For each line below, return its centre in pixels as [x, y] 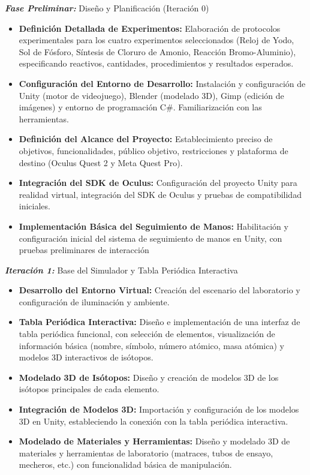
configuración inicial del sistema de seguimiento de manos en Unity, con [151, 238]
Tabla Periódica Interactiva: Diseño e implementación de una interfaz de [159, 322]
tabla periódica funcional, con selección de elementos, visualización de [147, 334]
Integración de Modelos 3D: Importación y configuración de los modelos [159, 409]
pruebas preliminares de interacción [84, 250]
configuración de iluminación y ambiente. [94, 301]
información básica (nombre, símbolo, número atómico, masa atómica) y [151, 345]
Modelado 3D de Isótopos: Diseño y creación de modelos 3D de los [149, 377]
